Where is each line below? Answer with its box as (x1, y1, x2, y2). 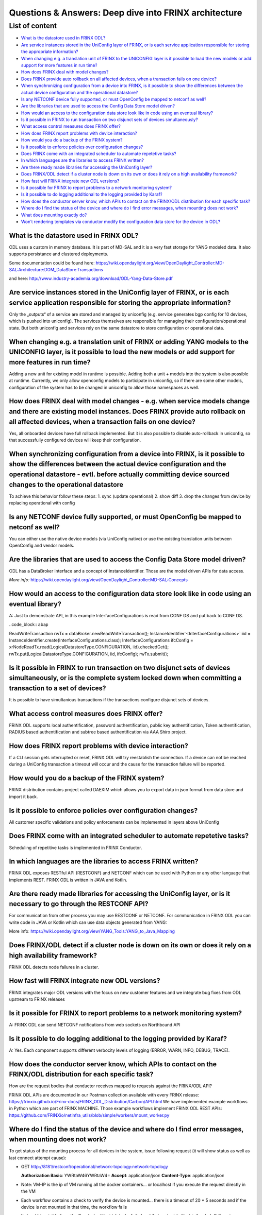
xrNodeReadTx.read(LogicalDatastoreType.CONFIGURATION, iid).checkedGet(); (9, 644, 169, 650)
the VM (21, 1188, 36, 1194)
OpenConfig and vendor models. (9, 542, 75, 549)
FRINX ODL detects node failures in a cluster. (9, 964, 99, 970)
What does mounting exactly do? (21, 212, 87, 218)
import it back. (9, 794, 38, 799)
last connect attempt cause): (9, 1155, 66, 1161)
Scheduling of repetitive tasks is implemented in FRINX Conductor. (9, 845, 142, 850)
